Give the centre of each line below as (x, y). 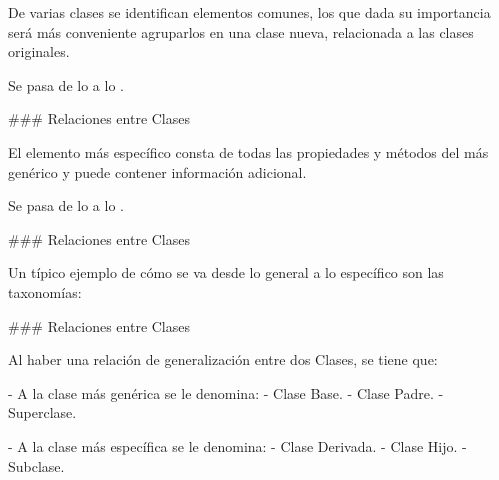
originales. (39, 51)
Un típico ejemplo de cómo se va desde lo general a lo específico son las (226, 272)
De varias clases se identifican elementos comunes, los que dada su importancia (249, 12)
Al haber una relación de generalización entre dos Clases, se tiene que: (223, 359)
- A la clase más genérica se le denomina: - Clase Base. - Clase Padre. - (226, 392)
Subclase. (36, 465)
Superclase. (42, 412)
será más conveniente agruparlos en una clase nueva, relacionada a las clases (241, 31)
